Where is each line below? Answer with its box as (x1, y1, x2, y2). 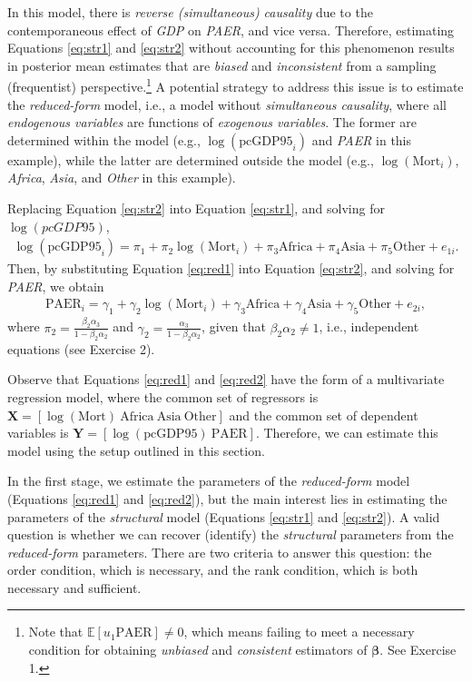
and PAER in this (311, 130, 412, 149)
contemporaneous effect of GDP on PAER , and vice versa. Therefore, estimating (7, 20, 455, 39)
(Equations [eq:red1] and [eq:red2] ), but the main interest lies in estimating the (7, 489, 447, 508)
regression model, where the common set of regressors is (7, 387, 319, 406)
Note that (28, 622, 84, 641)
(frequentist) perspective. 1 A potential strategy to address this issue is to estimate (7, 74, 464, 96)
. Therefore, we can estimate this (255, 423, 438, 442)
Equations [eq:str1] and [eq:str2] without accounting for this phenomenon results (7, 38, 455, 57)
